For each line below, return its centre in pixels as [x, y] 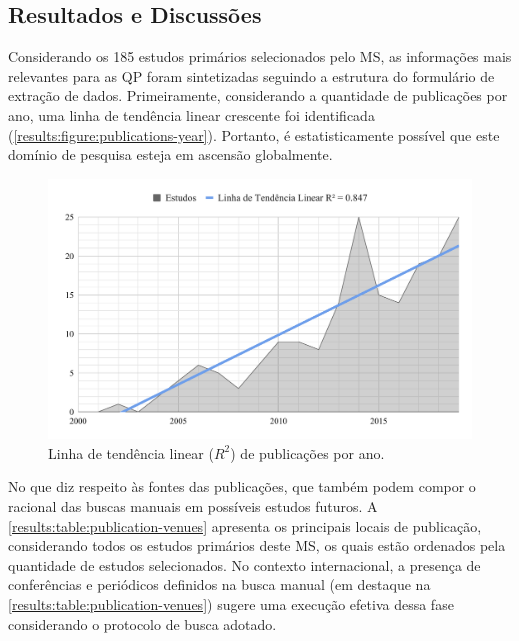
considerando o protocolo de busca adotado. [142, 623]
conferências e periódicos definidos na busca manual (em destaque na [219, 584]
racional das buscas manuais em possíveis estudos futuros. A [193, 505]
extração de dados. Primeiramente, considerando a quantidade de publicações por [258, 95]
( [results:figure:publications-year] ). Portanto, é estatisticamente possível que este [254, 134]
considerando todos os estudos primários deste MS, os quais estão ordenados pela [257, 545]
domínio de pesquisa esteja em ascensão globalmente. [170, 154]
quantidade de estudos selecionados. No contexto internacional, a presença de [244, 564]
